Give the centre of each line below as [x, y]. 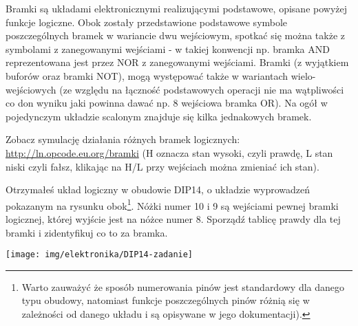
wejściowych [31, 89]
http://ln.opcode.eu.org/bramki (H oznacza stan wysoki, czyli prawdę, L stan [169, 152]
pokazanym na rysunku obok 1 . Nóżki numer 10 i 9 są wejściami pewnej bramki [172, 204]
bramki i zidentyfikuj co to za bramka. [87, 232]
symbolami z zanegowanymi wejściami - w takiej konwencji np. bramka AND [168, 48]
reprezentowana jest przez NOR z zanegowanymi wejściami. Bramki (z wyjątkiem [177, 62]
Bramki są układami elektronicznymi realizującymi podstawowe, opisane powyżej [177, 8]
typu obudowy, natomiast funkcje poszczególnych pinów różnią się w [166, 300]
